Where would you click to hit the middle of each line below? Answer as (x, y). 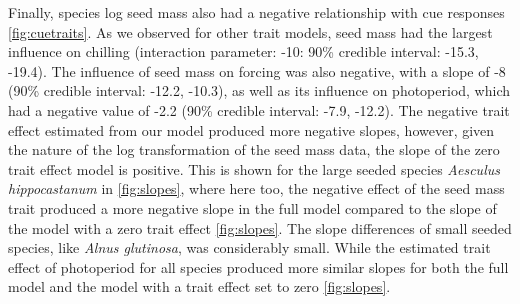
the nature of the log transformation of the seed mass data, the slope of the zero (254, 149)
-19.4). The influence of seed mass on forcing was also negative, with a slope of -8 (257, 70)
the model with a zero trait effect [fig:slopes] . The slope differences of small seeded (260, 227)
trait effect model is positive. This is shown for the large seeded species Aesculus (254, 168)
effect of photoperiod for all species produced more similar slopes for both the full (258, 266)
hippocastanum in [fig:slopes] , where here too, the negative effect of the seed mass (256, 188)
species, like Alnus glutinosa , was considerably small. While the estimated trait (249, 247)
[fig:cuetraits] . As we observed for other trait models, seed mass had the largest (250, 31)
